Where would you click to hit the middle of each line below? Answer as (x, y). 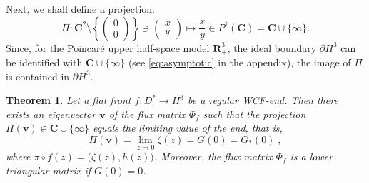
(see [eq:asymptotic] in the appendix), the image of (239, 62)
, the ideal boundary (272, 47)
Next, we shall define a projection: (80, 9)
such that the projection (254, 114)
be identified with (44, 62)
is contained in (38, 76)
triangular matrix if (49, 170)
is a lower (312, 156)
